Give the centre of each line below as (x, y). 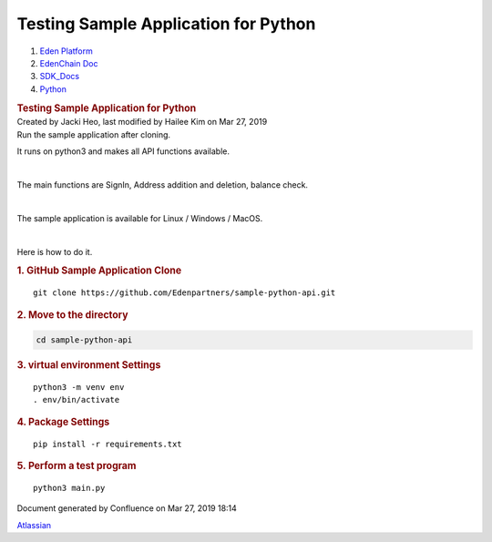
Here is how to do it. (55, 251)
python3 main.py (69, 488)
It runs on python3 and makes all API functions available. (123, 151)
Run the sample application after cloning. (94, 134)
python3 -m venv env (79, 387)
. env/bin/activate (77, 400)
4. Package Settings (63, 422)
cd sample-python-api (84, 340)
